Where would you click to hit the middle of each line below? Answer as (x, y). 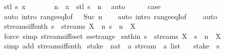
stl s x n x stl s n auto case (82, 6)
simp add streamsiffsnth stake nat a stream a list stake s (111, 46)
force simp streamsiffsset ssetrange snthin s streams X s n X (112, 36)
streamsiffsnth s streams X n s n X (70, 26)
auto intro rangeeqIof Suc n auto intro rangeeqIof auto (110, 16)
